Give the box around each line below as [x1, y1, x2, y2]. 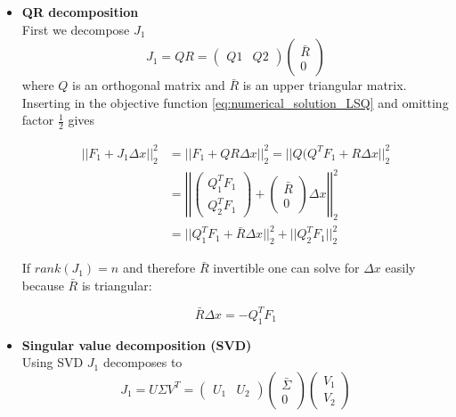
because [21, 275, 64, 294]
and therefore [122, 258, 196, 277]
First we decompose [21, 20, 130, 38]
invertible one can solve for [213, 258, 360, 277]
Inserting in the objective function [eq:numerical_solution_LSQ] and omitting [21, 93, 449, 111]
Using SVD [21, 353, 84, 372]
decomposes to [102, 353, 183, 372]
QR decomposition [21, 3, 139, 20]
